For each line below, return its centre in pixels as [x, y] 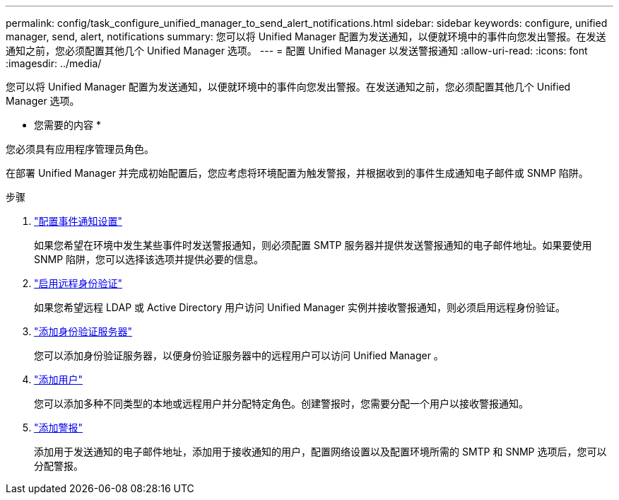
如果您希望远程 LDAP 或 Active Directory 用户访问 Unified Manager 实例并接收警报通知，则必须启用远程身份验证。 [300, 307]
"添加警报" [59, 428]
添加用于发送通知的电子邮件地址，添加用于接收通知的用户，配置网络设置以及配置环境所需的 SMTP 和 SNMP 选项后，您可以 [320, 452]
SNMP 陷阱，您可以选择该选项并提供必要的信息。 [149, 259]
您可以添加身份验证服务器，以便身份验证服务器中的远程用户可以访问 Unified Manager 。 [239, 355]
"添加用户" [59, 379]
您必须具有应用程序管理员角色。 [80, 149]
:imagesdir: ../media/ [54, 63]
